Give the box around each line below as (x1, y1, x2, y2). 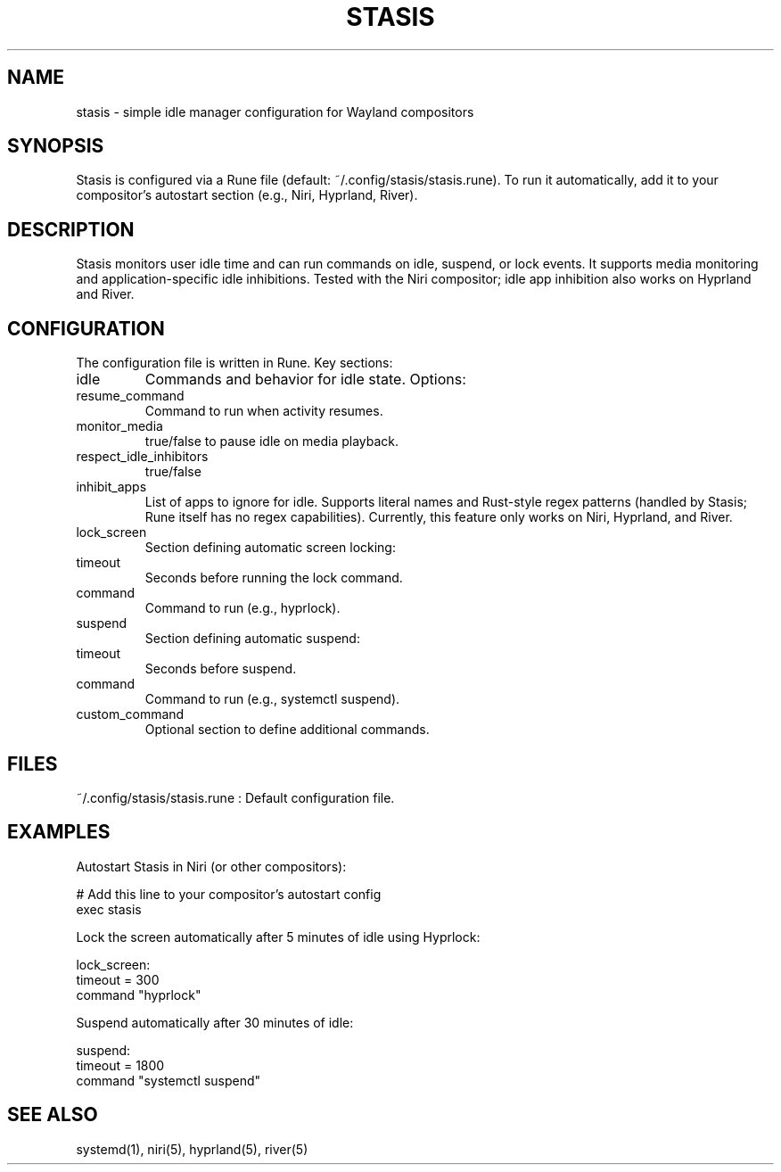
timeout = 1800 (76, 1057, 165, 1073)
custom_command (76, 706, 185, 722)
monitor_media (76, 418, 163, 434)
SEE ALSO (7, 1103, 98, 1127)
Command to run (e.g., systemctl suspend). (144, 691, 400, 707)
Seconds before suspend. (144, 661, 297, 677)
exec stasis (76, 901, 142, 917)
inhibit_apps (76, 479, 147, 495)
